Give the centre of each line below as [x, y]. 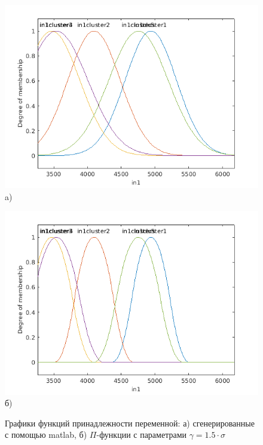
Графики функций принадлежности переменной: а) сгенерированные [130, 423]
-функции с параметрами [142, 435]
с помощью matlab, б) [46, 435]
